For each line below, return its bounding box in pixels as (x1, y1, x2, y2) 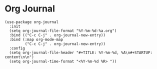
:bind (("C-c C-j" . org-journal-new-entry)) (9, 32, 106, 37)
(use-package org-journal (4, 19, 58, 24)
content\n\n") (4, 54, 34, 59)
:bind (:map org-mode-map (9, 37, 63, 42)
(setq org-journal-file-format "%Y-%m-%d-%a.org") (9, 28, 117, 33)
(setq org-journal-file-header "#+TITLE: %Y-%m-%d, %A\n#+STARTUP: (9, 50, 153, 55)
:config (9, 45, 25, 50)
